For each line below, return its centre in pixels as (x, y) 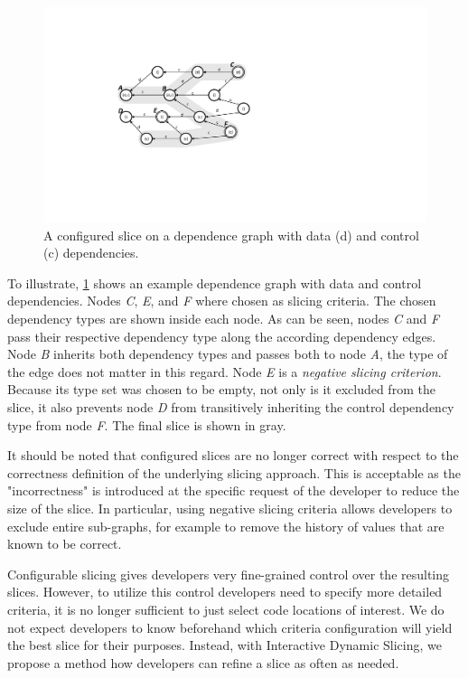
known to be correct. (65, 544)
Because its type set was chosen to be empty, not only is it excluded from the (221, 389)
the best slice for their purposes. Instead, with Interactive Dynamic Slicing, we (225, 645)
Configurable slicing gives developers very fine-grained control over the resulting (229, 574)
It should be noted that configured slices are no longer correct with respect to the (233, 455)
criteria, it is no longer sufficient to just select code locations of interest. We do (226, 609)
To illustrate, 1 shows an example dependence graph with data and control (215, 282)
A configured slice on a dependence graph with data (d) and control (231, 235)
